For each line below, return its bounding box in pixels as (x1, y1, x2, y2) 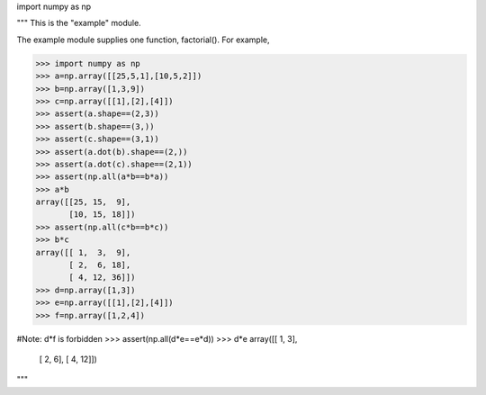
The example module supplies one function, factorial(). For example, (16, 34, 270, 45)
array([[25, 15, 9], (35, 197, 131, 207)
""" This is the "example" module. (16, 18, 141, 29)
